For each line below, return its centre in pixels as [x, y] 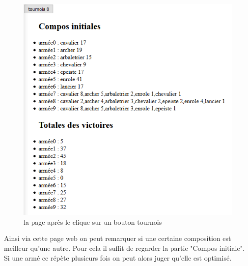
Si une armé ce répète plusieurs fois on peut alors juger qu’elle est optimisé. [118, 257]
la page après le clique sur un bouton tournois [93, 222]
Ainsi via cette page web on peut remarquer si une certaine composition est [118, 238]
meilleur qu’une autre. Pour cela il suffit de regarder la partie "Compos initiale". [124, 248]
